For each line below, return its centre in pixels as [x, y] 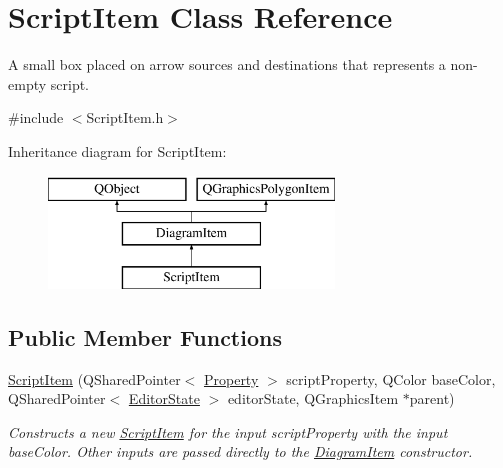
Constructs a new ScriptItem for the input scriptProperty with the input [228, 431]
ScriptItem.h [125, 117]
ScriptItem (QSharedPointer [94, 378]
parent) [432, 398]
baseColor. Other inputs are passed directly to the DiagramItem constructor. [240, 451]
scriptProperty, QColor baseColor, [391, 378]
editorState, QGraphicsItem [313, 398]
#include [36, 117]
